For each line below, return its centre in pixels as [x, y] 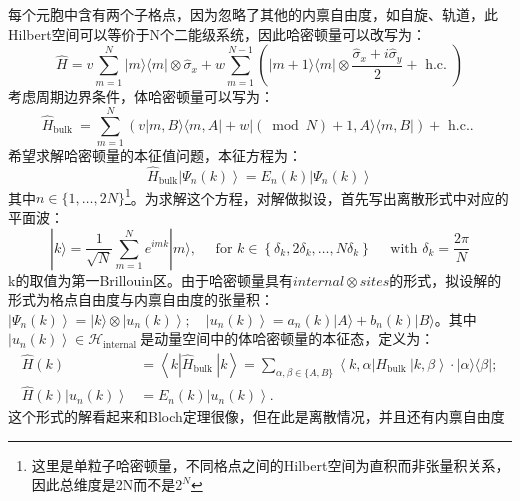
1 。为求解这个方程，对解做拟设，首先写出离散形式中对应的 [316, 196]
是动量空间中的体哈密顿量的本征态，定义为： [287, 338]
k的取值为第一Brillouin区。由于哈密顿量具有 [150, 279]
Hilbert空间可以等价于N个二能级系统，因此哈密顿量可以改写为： [217, 33]
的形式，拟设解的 [445, 279]
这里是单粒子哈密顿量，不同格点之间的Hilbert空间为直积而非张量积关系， [270, 464]
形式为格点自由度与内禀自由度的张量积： [141, 299]
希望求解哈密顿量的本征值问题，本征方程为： [155, 154]
